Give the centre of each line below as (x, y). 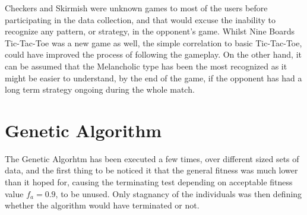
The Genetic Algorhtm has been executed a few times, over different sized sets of (152, 158)
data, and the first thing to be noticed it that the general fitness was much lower (151, 170)
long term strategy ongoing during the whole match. (100, 89)
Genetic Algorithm (83, 130)
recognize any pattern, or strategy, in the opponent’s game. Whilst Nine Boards (150, 31)
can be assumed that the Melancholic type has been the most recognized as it (146, 66)
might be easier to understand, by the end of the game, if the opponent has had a (153, 78)
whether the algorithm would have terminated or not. (102, 205)
